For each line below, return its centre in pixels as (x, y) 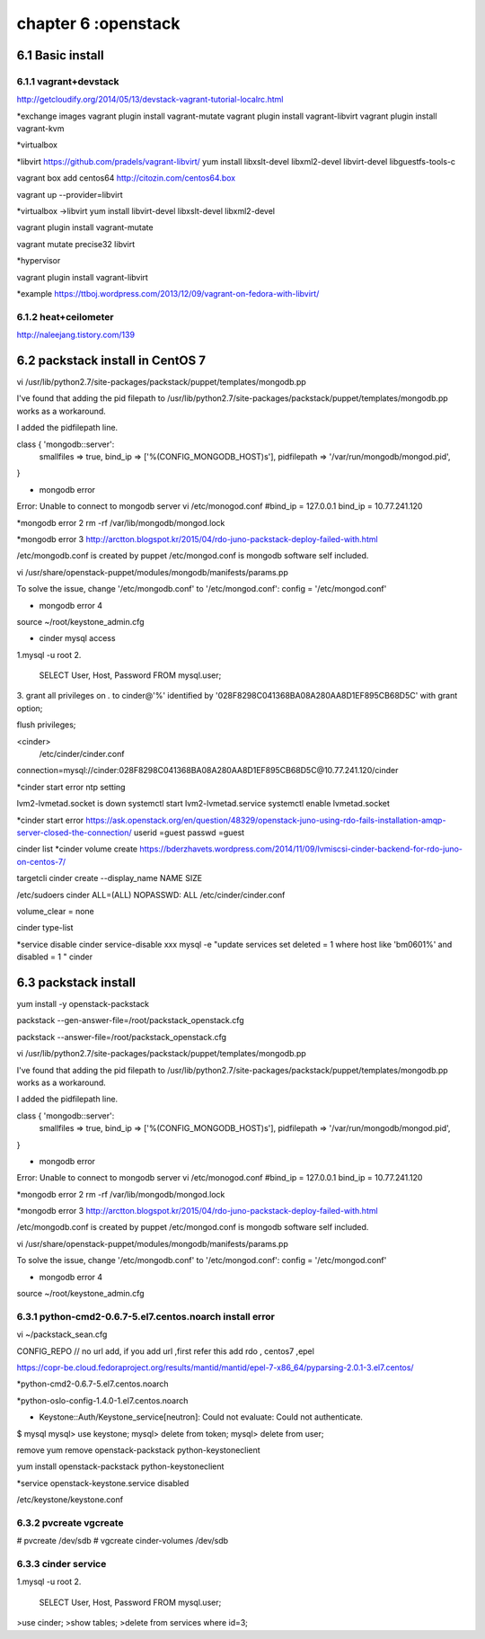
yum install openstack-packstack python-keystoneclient (120, 1466)
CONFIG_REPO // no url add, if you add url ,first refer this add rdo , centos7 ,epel (165, 1351)
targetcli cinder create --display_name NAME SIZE (109, 878)
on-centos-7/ (41, 861)
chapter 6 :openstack (98, 23)
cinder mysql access (77, 638)
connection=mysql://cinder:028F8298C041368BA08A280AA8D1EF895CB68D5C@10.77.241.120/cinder (207, 771)
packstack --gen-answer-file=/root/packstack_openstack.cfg (130, 1020)
